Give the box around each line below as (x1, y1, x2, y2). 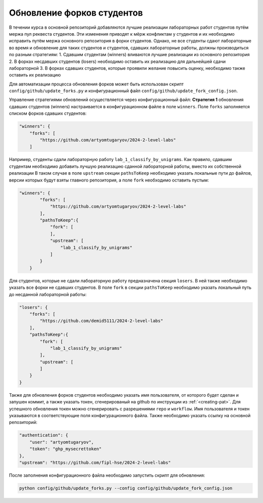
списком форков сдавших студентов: (9, 110, 87, 117)
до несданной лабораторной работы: (9, 291, 87, 297)
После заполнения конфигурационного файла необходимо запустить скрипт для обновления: (9, 472, 206, 478)
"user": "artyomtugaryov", (29, 439, 94, 445)
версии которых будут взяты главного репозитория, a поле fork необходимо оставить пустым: (9, 177, 209, 183)
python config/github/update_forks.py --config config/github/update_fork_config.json (19, 485, 233, 491)
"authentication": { (19, 432, 68, 438)
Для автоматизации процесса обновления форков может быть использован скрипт (9, 81, 184, 87)
